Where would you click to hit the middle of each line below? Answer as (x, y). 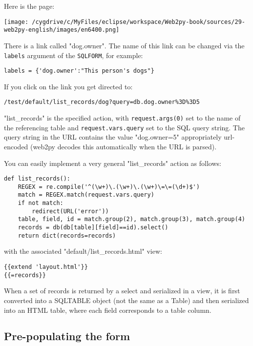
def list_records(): (37, 179)
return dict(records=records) (67, 235)
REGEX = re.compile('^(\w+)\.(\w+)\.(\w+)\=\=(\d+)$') (109, 187)
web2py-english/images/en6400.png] (62, 30)
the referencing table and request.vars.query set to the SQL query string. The (124, 127)
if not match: (41, 203)
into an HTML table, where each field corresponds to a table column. (108, 310)
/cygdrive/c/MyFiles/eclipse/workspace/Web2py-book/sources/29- (138, 22)
